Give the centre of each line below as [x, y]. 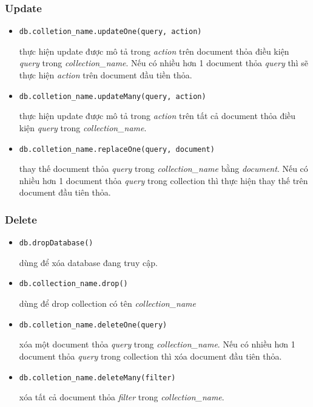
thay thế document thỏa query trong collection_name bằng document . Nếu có [163, 169]
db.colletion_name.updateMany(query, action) [113, 96]
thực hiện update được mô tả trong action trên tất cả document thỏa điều [157, 116]
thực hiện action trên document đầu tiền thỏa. [106, 75]
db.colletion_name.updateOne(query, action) [110, 32]
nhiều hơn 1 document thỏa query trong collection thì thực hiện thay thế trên [163, 180]
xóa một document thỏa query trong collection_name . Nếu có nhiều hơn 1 [157, 344]
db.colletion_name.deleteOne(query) [93, 325]
